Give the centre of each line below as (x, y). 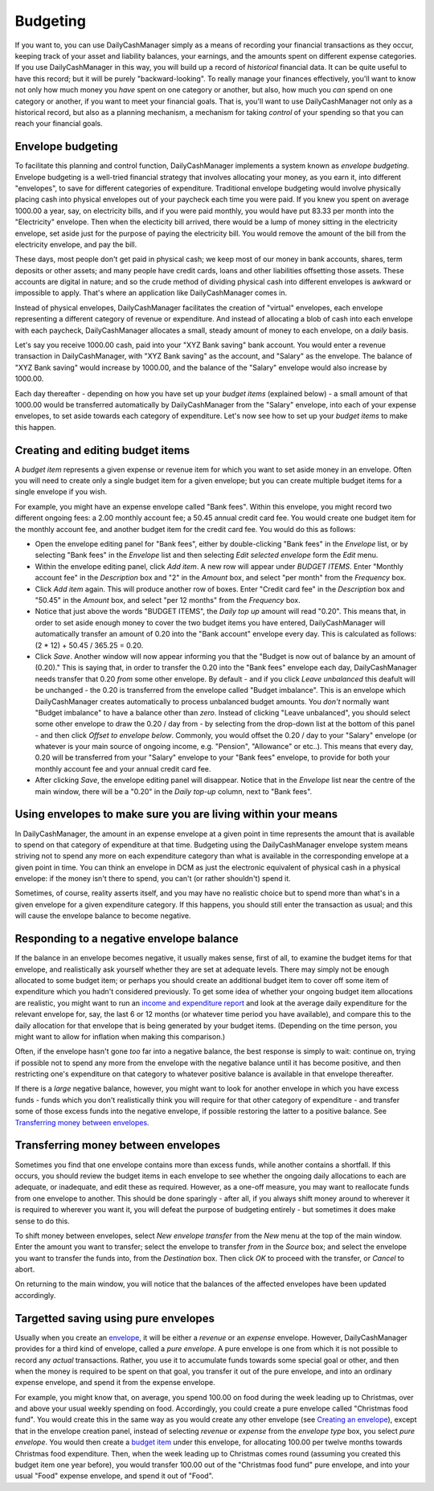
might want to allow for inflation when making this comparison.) (120, 1036)
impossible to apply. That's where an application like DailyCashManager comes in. (151, 293)
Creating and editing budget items (102, 450)
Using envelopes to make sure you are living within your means (176, 815)
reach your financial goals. (59, 124)
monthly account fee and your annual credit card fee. (123, 768)
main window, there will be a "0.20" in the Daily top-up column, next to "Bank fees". (174, 791)
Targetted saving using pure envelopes (115, 1318)
